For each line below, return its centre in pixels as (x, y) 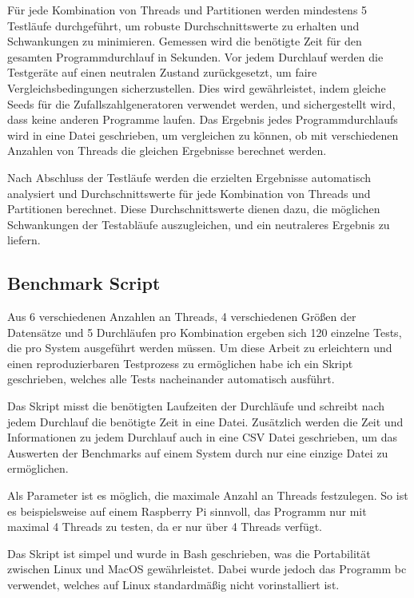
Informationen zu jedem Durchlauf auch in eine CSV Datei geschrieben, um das (202, 437)
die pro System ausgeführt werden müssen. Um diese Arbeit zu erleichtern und (200, 348)
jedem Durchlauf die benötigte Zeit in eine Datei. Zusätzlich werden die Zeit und (205, 421)
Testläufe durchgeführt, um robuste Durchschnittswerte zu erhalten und (183, 25)
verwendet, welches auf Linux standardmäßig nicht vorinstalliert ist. (173, 585)
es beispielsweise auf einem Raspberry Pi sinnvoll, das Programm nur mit (187, 511)
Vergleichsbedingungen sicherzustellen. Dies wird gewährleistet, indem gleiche (197, 87)
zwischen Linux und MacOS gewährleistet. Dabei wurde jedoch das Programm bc (207, 569)
